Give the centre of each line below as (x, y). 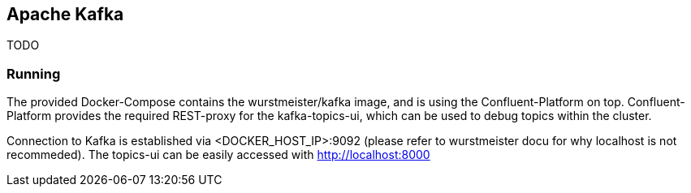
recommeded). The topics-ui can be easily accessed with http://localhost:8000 (218, 155)
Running (34, 73)
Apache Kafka (65, 14)
